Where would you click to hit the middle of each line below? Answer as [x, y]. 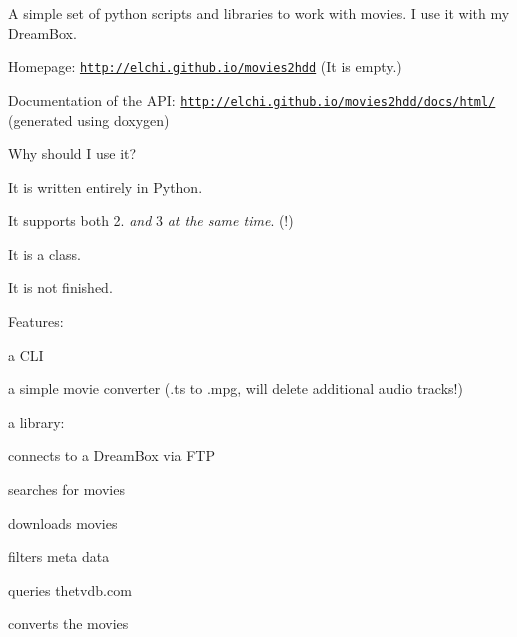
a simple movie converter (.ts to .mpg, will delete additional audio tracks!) [235, 388]
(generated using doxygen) [89, 119]
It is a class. [44, 253]
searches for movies [66, 489]
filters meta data [59, 556]
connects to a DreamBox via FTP [111, 455]
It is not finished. [60, 287]
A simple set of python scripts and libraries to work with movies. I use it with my [259, 13]
